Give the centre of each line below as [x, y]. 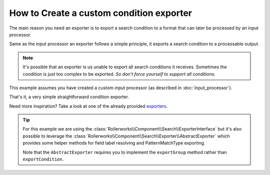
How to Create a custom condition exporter [101, 13]
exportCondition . [43, 159]
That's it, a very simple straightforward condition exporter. [69, 97]
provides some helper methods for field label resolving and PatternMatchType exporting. [114, 143]
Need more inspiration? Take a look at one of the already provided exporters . [88, 106]
